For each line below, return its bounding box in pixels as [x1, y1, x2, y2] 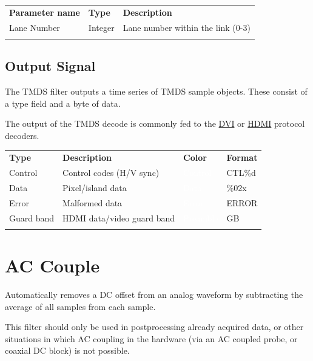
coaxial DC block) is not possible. [5, 344, 130, 357]
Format [226, 151, 258, 164]
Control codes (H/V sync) [62, 166, 160, 179]
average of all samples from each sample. [5, 300, 156, 312]
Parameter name [9, 5, 80, 18]
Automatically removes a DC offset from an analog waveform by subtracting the [5, 288, 303, 301]
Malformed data [62, 196, 123, 209]
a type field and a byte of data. [5, 96, 121, 109]
